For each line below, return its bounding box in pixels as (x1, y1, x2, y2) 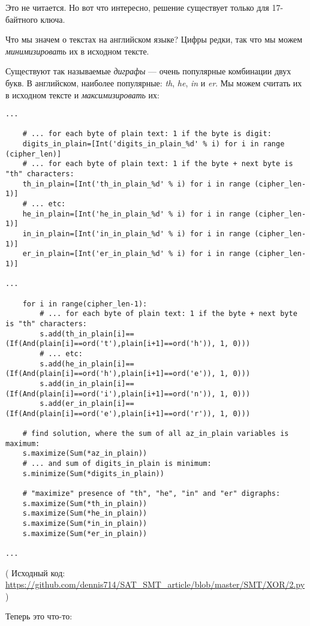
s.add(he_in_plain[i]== (40, 359, 134, 368)
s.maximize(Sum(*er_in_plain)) (22, 529, 148, 538)
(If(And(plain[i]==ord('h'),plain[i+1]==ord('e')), (5, 369, 216, 378)
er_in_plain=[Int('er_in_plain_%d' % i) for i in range (22, 249, 251, 258)
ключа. (40, 13, 65, 25)
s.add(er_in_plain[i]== (40, 399, 134, 408)
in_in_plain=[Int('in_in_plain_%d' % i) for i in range (22, 230, 251, 239)
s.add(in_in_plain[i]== (40, 379, 134, 388)
